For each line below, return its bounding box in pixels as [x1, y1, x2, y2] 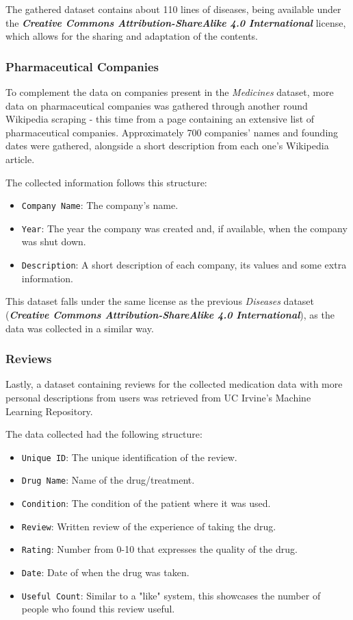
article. [5, 151, 35, 166]
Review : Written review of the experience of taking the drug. [21, 519, 276, 533]
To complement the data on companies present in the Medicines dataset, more [5, 85, 334, 99]
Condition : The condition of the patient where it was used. [21, 496, 271, 510]
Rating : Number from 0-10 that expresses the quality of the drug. [21, 542, 298, 556]
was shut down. [21, 234, 86, 249]
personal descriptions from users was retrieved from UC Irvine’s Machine [5, 390, 311, 404]
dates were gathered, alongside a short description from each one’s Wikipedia [5, 138, 329, 153]
